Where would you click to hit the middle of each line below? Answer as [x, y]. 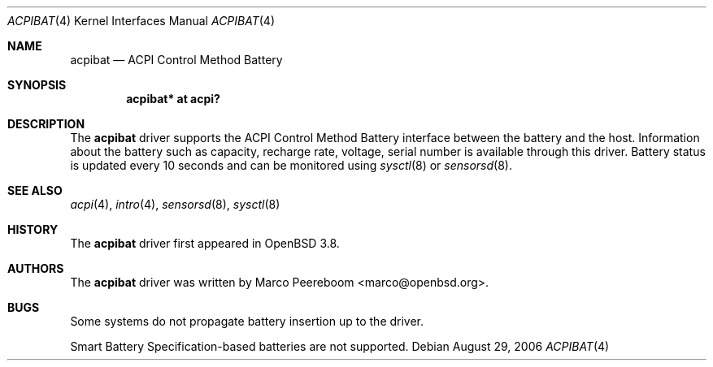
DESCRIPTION [46, 124]
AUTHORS [36, 268]
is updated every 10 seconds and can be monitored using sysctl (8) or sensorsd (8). [291, 165]
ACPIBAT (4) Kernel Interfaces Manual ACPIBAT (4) [141, 21]
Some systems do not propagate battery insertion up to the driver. [247, 321]
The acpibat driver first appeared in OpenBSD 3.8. [205, 243]
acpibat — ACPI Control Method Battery [176, 60]
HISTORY [33, 229]
